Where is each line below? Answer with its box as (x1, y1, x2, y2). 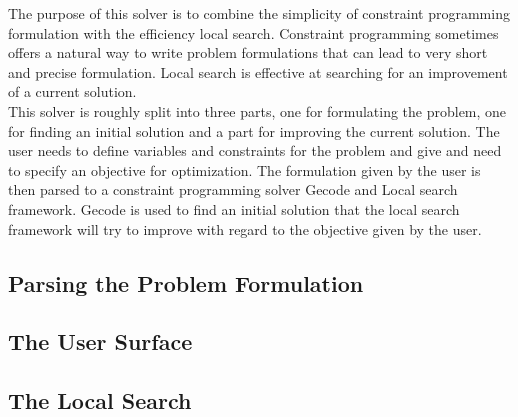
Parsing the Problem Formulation (8, 267, 364, 298)
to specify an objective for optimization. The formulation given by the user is (8, 159, 481, 180)
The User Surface (8, 326, 193, 357)
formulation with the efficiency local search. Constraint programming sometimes (8, 22, 499, 43)
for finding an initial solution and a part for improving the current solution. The (8, 120, 500, 141)
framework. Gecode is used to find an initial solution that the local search (8, 198, 460, 219)
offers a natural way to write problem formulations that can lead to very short (8, 42, 488, 63)
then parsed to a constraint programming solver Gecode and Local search (8, 179, 458, 200)
